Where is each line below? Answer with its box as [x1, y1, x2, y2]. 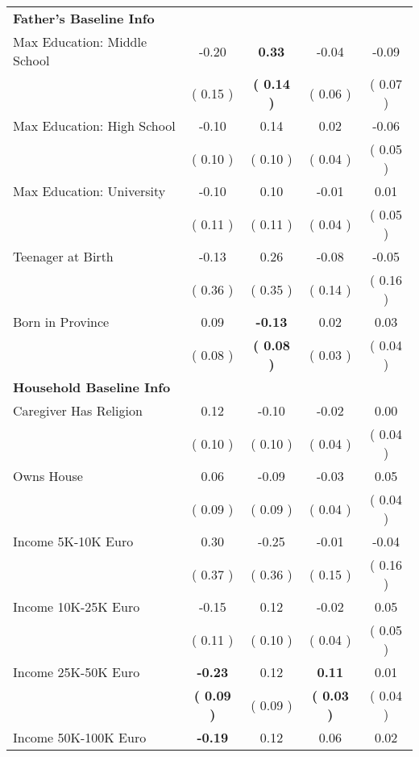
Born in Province [13, 312, 110, 331]
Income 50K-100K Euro [13, 728, 147, 747]
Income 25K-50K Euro [13, 663, 140, 681]
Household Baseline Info [13, 378, 171, 396]
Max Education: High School [13, 116, 176, 135]
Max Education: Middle [13, 32, 147, 51]
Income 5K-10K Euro [13, 532, 134, 550]
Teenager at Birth [13, 247, 114, 266]
